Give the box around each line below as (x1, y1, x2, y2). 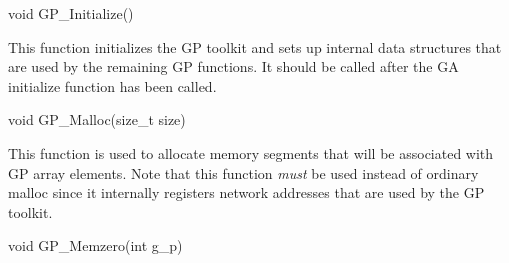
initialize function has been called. (8, 75, 217, 96)
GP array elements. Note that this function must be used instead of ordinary (8, 162, 479, 183)
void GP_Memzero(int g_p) (8, 235, 183, 256)
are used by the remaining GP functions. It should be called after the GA (8, 56, 459, 77)
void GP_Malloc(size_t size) (8, 109, 186, 130)
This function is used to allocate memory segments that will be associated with (8, 142, 494, 163)
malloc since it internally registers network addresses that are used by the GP (8, 182, 485, 203)
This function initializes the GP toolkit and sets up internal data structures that (8, 36, 502, 57)
